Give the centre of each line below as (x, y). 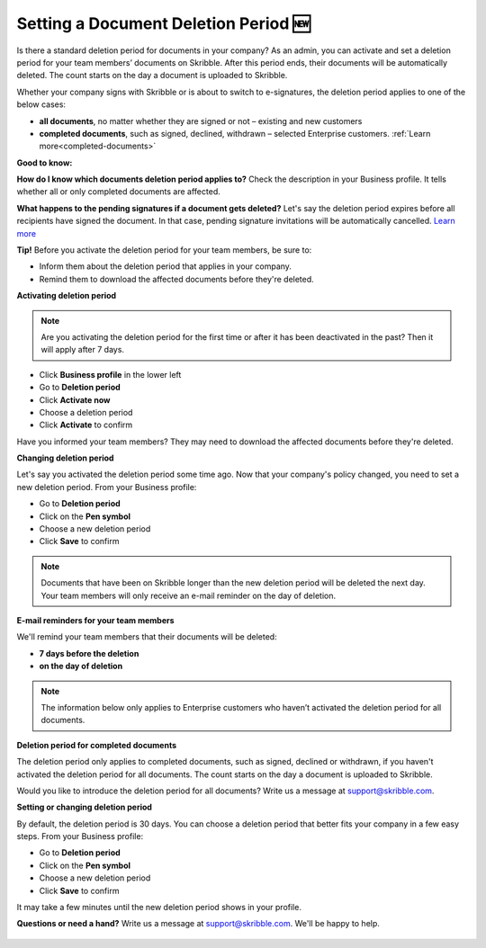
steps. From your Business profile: (80, 836)
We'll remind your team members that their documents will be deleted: (147, 637)
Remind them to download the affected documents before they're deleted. (176, 279)
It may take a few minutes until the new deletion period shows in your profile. (159, 908)
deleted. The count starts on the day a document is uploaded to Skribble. (152, 76)
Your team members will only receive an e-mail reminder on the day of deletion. (189, 595)
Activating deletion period (67, 296)
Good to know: (45, 163)
